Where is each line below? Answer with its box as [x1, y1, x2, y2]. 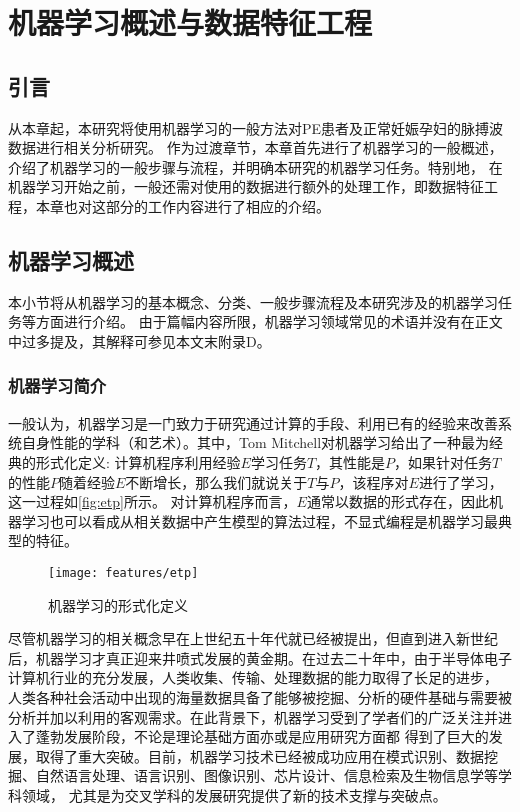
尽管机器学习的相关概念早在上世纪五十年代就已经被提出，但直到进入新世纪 [8, 628, 498, 649]
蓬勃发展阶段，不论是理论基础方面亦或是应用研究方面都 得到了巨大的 [35, 726, 489, 747]
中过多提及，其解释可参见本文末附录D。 [8, 330, 271, 351]
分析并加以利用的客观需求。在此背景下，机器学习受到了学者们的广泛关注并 [8, 706, 498, 727]
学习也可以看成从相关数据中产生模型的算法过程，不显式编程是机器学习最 [21, 510, 498, 531]
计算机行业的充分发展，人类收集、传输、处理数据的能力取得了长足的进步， [8, 667, 498, 688]
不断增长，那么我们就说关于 [125, 471, 308, 492]
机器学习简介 [8, 373, 107, 398]
